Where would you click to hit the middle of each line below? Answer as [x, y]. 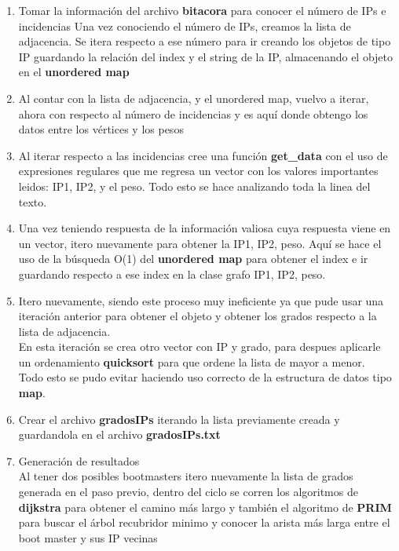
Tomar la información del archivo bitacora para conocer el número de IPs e [202, 10]
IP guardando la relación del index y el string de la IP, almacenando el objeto [206, 56]
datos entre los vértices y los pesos [101, 129]
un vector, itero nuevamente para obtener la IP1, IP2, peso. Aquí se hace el [200, 243]
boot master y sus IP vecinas [88, 537]
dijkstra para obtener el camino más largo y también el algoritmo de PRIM [205, 507]
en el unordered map [74, 72]
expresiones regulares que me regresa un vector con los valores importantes [198, 171]
